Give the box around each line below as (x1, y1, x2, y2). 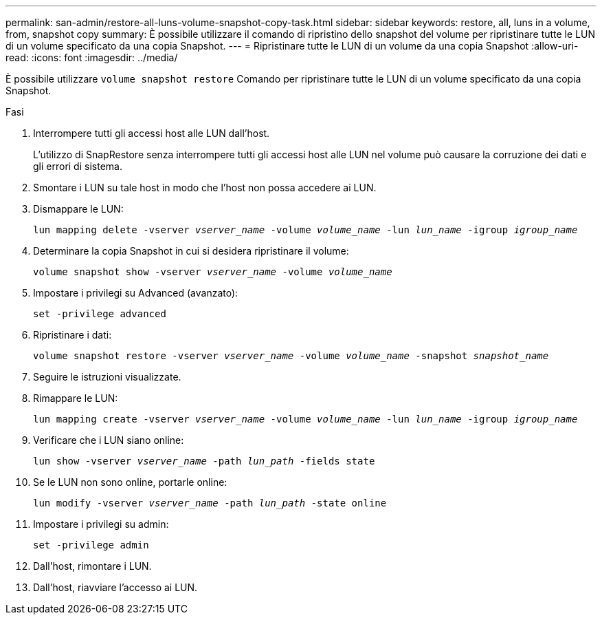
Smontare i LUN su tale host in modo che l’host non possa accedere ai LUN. (33, 182, 377, 193)
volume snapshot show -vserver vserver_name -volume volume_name (33, 266, 392, 277)
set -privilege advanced (33, 308, 166, 319)
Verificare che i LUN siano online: (33, 434, 184, 446)
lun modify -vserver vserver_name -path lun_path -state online (33, 498, 387, 509)
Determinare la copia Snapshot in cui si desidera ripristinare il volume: (33, 245, 349, 257)
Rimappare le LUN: (33, 392, 118, 404)
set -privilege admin (33, 539, 149, 550)
